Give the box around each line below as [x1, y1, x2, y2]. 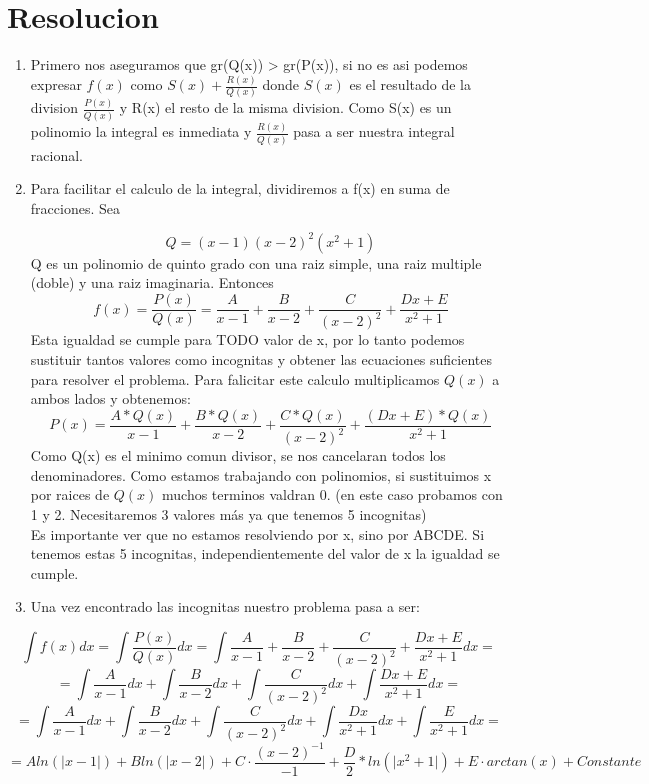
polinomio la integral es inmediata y [30, 121, 252, 142]
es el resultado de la [349, 74, 471, 95]
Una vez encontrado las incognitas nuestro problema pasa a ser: [30, 596, 420, 617]
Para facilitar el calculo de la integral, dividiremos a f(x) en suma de [30, 178, 450, 199]
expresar [30, 74, 82, 95]
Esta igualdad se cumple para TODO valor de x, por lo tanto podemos [30, 329, 465, 350]
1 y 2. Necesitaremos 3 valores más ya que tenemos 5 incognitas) [30, 504, 427, 525]
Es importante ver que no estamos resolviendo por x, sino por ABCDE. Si [30, 523, 485, 544]
